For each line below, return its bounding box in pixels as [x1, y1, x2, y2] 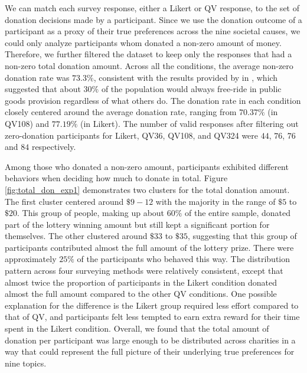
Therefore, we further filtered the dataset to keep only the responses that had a [5, 48, 292, 60]
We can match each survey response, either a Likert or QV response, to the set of [5, 2, 299, 14]
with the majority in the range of [155, 195, 276, 207]
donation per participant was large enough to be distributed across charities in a [5, 333, 296, 346]
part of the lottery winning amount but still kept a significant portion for [5, 218, 270, 230]
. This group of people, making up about [17, 207, 165, 219]
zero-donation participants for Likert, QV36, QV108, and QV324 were [5, 129, 259, 141]
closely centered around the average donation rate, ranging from [5, 106, 237, 118]
